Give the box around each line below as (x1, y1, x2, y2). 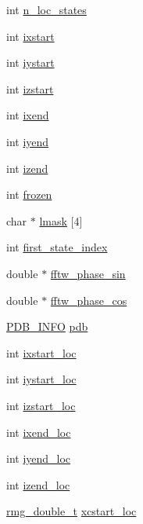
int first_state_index (6, 239, 108, 255)
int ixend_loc (6, 423, 71, 440)
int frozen (6, 186, 52, 203)
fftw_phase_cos (50, 291, 127, 308)
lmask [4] (39, 212, 83, 229)
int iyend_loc (6, 450, 71, 467)
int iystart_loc (6, 371, 77, 387)
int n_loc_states (6, 2, 87, 17)
